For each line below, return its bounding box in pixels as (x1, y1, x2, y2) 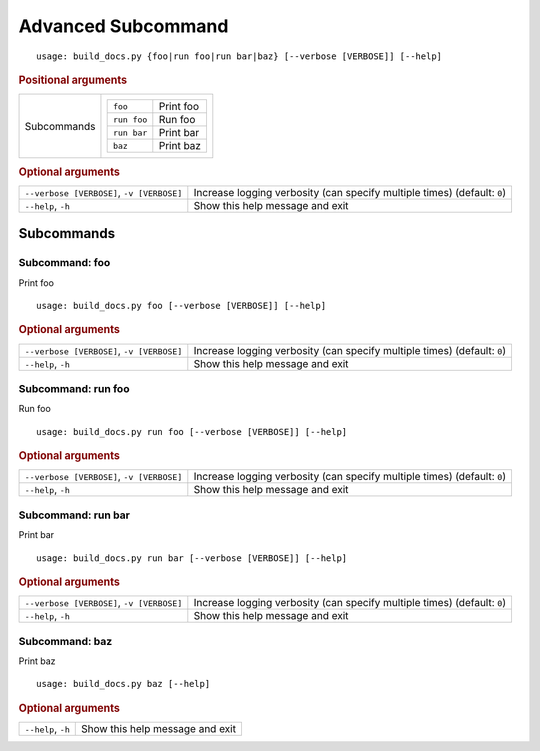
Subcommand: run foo (18, 382, 130, 396)
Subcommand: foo (18, 256, 111, 270)
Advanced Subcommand (18, 15, 229, 37)
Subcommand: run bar (18, 508, 130, 522)
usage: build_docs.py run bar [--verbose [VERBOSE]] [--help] (36, 552, 348, 564)
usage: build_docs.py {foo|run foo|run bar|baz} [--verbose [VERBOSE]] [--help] (36, 50, 443, 62)
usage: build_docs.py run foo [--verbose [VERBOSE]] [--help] (36, 426, 348, 437)
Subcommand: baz (18, 634, 113, 648)
